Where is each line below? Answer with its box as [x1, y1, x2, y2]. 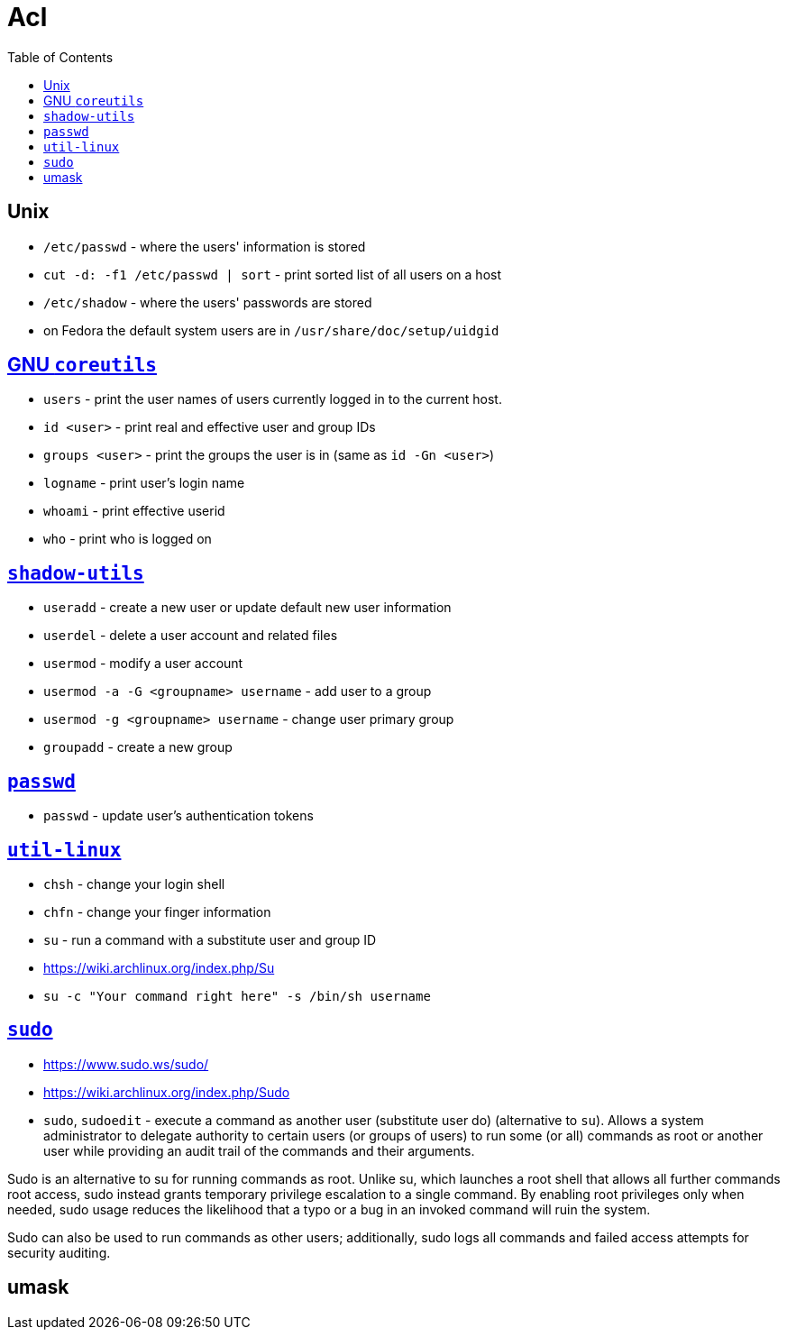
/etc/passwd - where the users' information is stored [43, 238, 366, 254]
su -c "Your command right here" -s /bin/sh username [43, 988, 431, 1003]
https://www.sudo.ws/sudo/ [43, 1056, 209, 1072]
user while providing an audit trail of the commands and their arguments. [43, 1142, 475, 1158]
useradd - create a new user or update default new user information [43, 600, 452, 616]
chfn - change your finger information [43, 903, 271, 920]
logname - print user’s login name [43, 475, 245, 491]
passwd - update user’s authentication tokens [43, 808, 314, 824]
